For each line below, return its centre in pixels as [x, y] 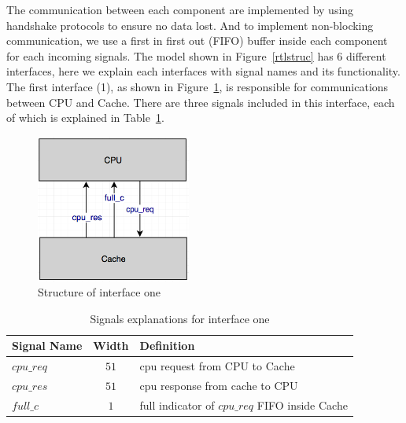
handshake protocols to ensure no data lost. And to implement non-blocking [190, 25]
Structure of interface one [100, 292]
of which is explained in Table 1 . [85, 118]
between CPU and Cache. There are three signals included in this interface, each [201, 102]
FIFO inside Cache [302, 405]
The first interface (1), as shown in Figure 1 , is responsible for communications [197, 86]
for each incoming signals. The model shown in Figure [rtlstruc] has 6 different [196, 55]
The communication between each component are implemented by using [180, 9]
